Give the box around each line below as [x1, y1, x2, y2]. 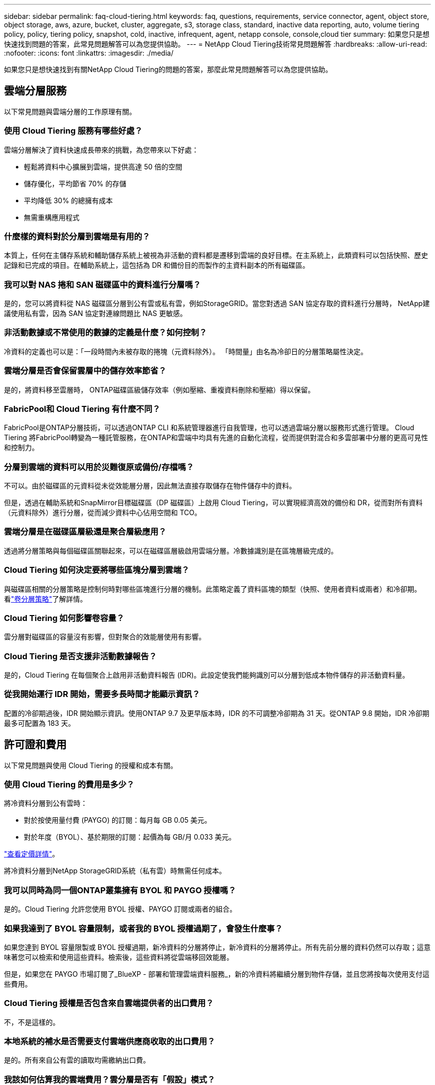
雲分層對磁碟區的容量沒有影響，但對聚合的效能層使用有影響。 [4, 632, 206, 641]
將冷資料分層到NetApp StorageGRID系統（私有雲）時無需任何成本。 [4, 866, 226, 875]
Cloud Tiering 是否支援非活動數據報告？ [4, 651, 157, 661]
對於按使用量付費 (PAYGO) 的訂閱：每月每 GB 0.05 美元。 [24, 816, 212, 825]
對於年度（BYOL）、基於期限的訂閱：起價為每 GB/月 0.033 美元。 [24, 833, 236, 842]
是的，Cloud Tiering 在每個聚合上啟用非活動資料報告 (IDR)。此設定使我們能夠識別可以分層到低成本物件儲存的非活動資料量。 [4, 671, 410, 680]
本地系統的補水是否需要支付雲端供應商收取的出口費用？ [4, 1036, 216, 1047]
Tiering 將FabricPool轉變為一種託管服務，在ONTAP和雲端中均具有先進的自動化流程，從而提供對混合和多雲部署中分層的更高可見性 [4, 433, 429, 442]
